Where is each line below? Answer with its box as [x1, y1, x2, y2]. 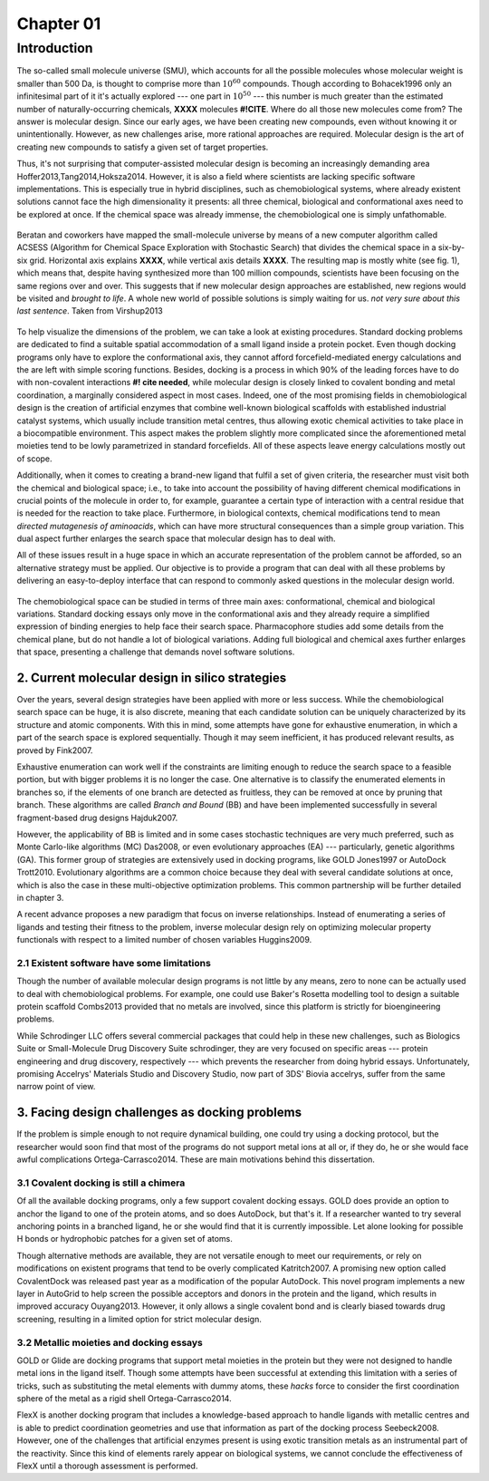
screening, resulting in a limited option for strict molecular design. [16, 1313, 262, 1324]
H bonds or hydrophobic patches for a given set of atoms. [16, 1234, 233, 1244]
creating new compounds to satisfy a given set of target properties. [16, 141, 269, 152]
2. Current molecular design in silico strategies [16, 671, 287, 685]
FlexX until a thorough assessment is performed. [16, 1460, 198, 1471]
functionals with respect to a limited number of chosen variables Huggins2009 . [16, 934, 312, 945]
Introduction [16, 40, 93, 56]
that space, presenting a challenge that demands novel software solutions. [16, 646, 295, 657]
